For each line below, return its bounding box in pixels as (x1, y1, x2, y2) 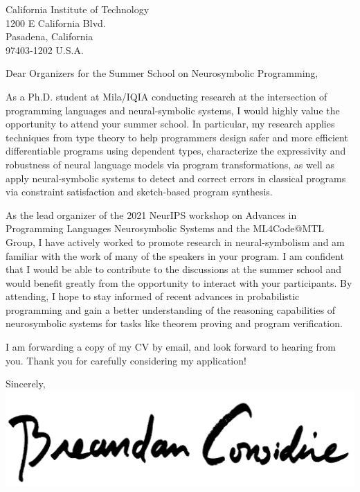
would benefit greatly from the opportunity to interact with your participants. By (6, 275, 352, 290)
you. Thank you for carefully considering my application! (6, 353, 246, 367)
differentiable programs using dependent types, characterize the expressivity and (6, 143, 346, 158)
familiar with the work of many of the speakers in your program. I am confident (6, 248, 344, 263)
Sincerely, (6, 376, 46, 391)
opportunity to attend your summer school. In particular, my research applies (6, 116, 335, 131)
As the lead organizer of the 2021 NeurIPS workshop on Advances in (6, 207, 297, 222)
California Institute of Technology (6, 2, 150, 16)
